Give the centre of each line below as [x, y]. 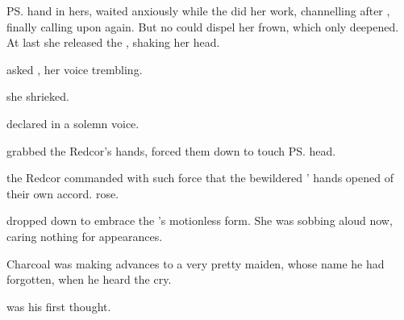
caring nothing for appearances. [85, 236]
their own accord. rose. [63, 193]
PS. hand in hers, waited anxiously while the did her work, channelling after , [198, 10]
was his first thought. [59, 306]
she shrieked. [38, 96]
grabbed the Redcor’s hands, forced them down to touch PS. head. [171, 150]
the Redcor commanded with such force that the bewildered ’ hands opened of [200, 178]
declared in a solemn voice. [73, 123]
